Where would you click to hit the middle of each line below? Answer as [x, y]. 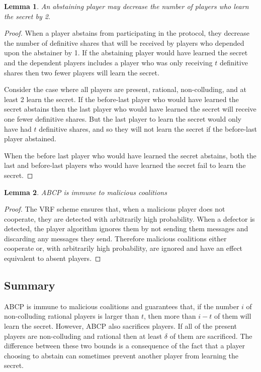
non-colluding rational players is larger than [72, 316]
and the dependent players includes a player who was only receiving [108, 62]
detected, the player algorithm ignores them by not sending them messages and [126, 228]
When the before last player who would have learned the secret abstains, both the [130, 155]
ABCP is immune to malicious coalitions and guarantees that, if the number [122, 306]
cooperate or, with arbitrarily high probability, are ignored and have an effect [123, 248]
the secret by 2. [27, 16]
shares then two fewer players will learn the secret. [82, 72]
